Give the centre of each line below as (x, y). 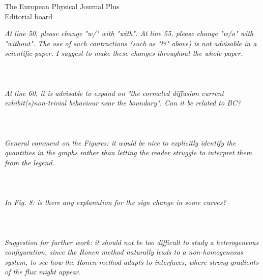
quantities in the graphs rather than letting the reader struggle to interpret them (128, 152)
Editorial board (29, 16)
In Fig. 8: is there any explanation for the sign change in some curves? (115, 202)
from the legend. (30, 162)
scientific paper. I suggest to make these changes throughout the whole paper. (124, 53)
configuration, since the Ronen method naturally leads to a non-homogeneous (124, 252)
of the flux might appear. (43, 272)
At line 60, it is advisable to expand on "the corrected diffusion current (114, 93)
